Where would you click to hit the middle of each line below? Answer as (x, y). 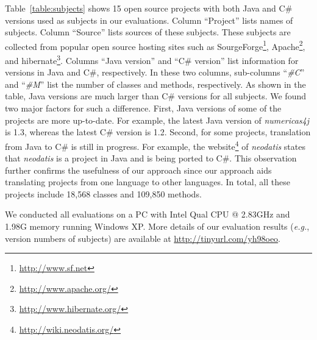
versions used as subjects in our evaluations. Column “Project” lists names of (149, 20)
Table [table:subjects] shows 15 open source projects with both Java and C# (149, 8)
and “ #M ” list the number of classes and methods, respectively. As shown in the (155, 84)
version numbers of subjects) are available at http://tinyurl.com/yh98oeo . (143, 238)
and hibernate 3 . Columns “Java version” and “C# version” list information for (152, 59)
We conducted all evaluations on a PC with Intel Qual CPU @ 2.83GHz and (148, 214)
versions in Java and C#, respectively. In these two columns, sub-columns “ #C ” (155, 72)
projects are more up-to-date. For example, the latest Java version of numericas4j (157, 120)
